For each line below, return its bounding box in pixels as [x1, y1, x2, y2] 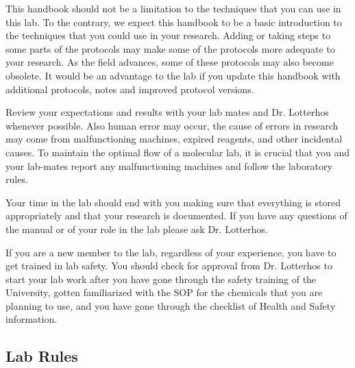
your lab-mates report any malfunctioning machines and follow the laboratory [5, 158, 332, 173]
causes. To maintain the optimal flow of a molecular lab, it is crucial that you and [5, 145, 350, 159]
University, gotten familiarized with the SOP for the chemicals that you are [5, 285, 323, 299]
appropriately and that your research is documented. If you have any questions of [5, 208, 347, 223]
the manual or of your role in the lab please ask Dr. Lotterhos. [5, 221, 268, 236]
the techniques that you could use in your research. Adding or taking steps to [5, 28, 331, 42]
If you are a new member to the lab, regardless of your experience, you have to [5, 245, 336, 259]
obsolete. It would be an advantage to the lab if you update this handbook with [5, 68, 341, 82]
